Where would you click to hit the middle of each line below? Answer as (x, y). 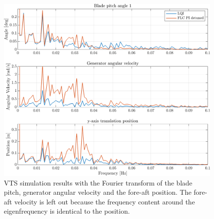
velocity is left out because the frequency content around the (105, 201)
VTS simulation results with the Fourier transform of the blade (98, 182)
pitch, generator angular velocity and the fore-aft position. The (98, 192)
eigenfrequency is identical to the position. (67, 211)
